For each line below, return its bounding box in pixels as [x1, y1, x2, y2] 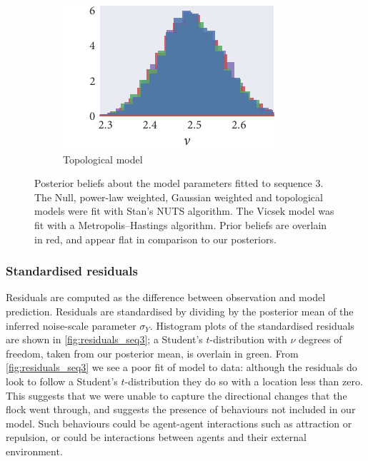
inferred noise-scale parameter [6, 318, 136, 333]
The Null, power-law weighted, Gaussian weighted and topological [34, 189, 323, 204]
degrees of [299, 332, 342, 347]
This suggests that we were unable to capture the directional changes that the [6, 387, 347, 402]
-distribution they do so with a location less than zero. [124, 373, 363, 388]
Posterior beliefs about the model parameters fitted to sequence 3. [34, 176, 324, 191]
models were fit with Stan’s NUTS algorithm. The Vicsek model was [34, 203, 334, 218]
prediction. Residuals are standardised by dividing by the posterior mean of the [6, 303, 354, 318]
